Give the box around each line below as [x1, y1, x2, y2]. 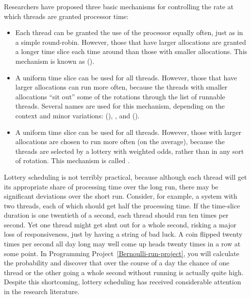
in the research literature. [4, 286, 80, 297]
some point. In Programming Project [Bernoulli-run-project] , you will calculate [4, 248, 239, 258]
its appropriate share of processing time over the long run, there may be [4, 181, 218, 191]
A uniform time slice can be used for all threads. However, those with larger [15, 127, 242, 137]
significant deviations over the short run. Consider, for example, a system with [4, 191, 237, 201]
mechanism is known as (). [15, 56, 95, 66]
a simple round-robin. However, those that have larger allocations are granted [15, 37, 246, 47]
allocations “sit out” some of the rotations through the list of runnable [15, 91, 225, 101]
